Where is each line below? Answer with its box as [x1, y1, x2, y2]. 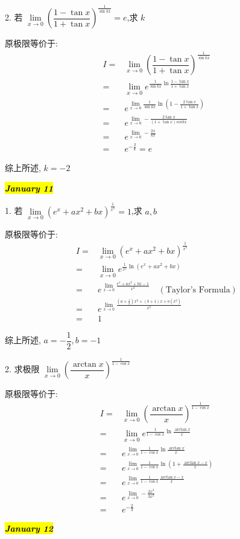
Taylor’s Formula [165, 285, 230, 294]
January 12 [5, 521, 54, 534]
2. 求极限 [5, 363, 40, 375]
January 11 [5, 181, 54, 194]
